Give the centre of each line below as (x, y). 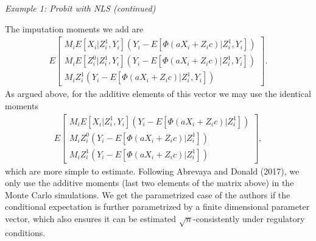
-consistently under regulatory (249, 218)
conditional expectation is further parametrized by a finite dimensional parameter (157, 207)
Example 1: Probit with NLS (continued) (80, 8)
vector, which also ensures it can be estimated (91, 218)
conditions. (25, 232)
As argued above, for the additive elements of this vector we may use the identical (158, 94)
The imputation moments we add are (74, 28)
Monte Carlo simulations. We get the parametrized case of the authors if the (148, 194)
